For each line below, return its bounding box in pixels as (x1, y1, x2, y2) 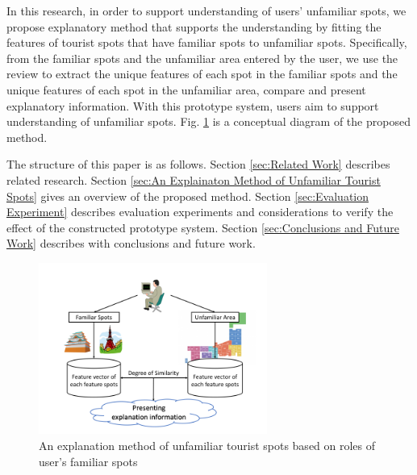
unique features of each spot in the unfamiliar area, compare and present (6, 81, 366, 98)
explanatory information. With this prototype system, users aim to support (6, 97, 379, 114)
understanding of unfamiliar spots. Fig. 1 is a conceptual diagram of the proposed (6, 113, 411, 130)
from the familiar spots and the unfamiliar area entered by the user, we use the (6, 49, 398, 66)
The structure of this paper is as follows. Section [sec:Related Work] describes (6, 156, 390, 173)
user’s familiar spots (39, 452, 138, 469)
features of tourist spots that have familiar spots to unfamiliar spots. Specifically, (6, 34, 407, 51)
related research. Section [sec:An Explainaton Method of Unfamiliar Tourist (6, 171, 381, 188)
